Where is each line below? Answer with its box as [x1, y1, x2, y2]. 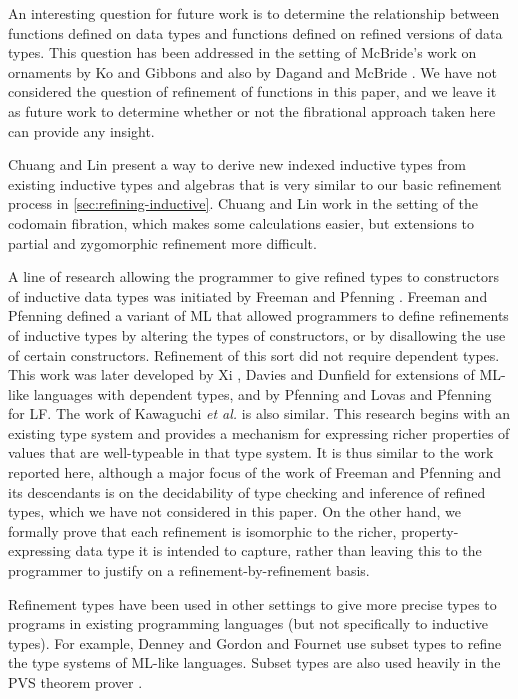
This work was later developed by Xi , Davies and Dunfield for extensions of [8, 364, 475, 385]
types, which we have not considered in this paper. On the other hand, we [8, 501, 462, 522]
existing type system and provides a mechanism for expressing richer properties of [8, 422, 510, 443]
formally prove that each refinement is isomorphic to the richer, [8, 520, 397, 541]
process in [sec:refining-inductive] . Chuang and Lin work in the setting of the [8, 193, 479, 214]
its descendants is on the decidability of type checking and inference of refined [8, 481, 486, 502]
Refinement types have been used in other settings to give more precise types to [8, 593, 497, 614]
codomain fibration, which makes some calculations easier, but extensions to [8, 212, 475, 233]
